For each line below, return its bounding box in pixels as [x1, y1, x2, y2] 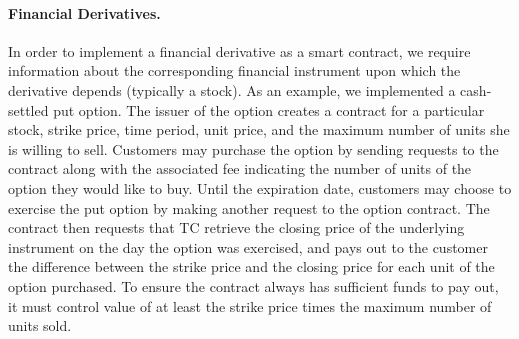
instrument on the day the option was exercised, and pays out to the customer [8, 236, 488, 257]
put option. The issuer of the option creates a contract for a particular [53, 99, 485, 120]
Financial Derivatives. [8, 2, 161, 23]
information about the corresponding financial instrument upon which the [8, 60, 461, 81]
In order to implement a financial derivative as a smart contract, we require [8, 40, 471, 61]
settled [8, 99, 49, 120]
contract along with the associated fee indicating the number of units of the [8, 158, 472, 179]
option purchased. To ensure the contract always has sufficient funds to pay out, [8, 275, 499, 296]
